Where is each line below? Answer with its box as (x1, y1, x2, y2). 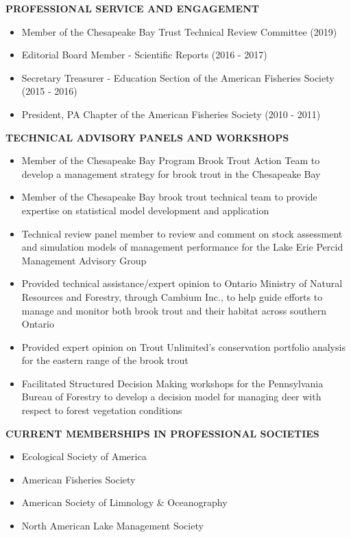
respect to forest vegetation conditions (21, 403, 182, 418)
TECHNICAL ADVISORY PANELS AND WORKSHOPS (5, 130, 289, 144)
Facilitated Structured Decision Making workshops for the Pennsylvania (21, 376, 324, 390)
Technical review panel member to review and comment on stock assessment (21, 226, 343, 240)
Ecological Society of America (21, 449, 147, 464)
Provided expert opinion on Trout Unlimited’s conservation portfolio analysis (21, 339, 346, 354)
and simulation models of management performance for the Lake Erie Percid (21, 240, 343, 254)
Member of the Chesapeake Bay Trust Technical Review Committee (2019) (21, 24, 337, 38)
